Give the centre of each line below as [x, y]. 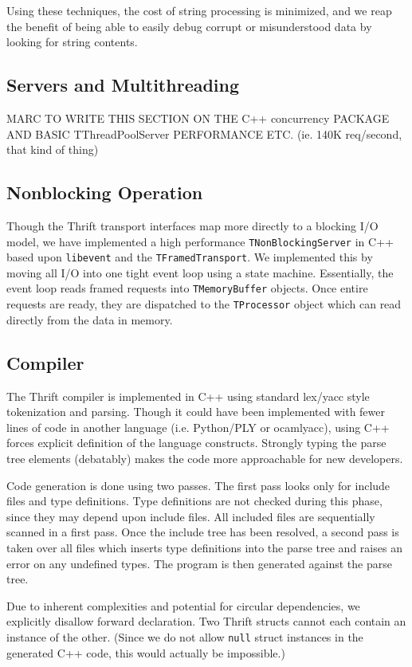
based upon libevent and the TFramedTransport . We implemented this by [190, 257]
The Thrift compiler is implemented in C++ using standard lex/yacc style [188, 396]
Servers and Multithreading [123, 85]
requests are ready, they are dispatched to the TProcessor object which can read [204, 304]
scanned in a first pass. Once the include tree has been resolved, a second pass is [203, 532]
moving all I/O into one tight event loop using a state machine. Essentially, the [200, 272]
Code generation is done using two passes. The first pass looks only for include [198, 485]
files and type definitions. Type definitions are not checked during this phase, [194, 501]
